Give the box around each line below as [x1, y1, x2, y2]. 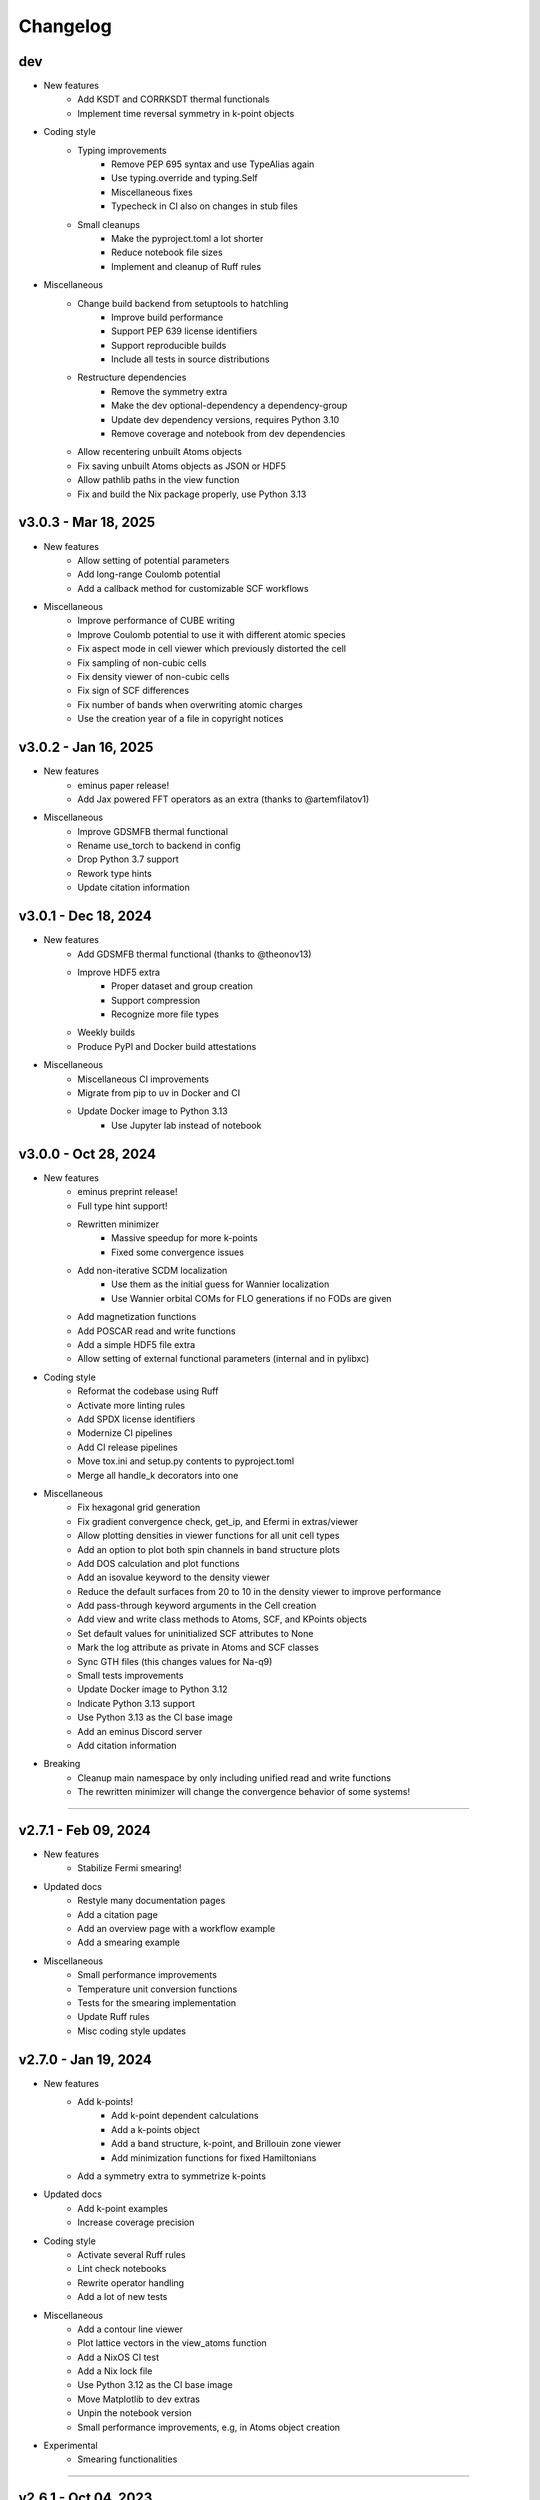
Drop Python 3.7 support [77, 853, 179, 865]
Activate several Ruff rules [77, 2248, 186, 2260]
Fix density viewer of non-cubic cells [77, 671, 230, 683]
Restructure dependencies [77, 371, 187, 384]
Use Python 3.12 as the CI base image [77, 2379, 234, 2391]
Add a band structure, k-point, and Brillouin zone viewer [111, 2138, 342, 2150]
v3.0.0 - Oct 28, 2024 [18, 1145, 157, 1162]
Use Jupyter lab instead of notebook [111, 1119, 262, 1131]
